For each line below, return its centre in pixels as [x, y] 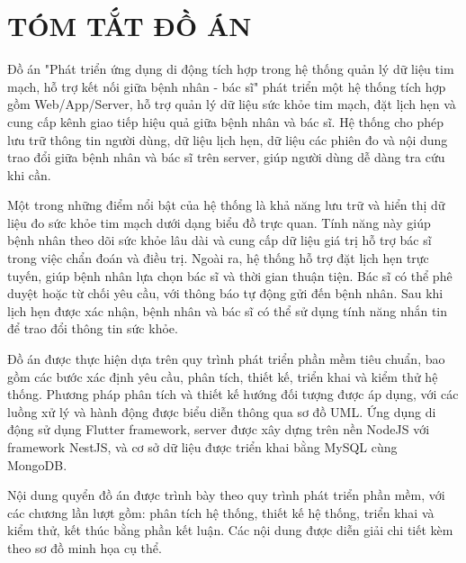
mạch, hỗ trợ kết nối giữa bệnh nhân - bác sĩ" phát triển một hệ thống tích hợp [227, 86]
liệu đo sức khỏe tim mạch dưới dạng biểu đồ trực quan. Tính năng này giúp [219, 222]
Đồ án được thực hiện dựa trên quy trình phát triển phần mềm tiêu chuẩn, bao [226, 359]
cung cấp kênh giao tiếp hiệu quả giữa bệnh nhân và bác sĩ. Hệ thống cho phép [226, 121]
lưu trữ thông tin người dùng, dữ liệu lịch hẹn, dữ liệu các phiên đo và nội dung [228, 139]
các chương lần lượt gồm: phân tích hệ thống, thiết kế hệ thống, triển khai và [221, 512]
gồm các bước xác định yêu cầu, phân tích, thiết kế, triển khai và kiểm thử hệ [223, 376]
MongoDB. [37, 464]
